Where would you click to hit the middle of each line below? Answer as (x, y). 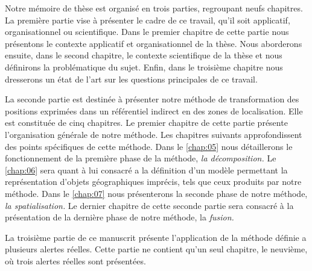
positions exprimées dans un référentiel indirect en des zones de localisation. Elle (154, 111)
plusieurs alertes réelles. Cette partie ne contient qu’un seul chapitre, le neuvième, (156, 249)
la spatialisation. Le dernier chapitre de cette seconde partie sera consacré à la (149, 205)
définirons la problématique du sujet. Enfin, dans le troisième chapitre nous (144, 67)
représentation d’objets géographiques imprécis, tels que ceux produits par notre (153, 182)
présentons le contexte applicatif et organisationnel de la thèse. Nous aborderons (154, 43)
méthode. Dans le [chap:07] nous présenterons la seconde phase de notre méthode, (156, 193)
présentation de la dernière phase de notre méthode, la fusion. (119, 217)
